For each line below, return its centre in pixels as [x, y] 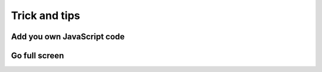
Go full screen [38, 56]
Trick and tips [46, 15]
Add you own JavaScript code [68, 37]
